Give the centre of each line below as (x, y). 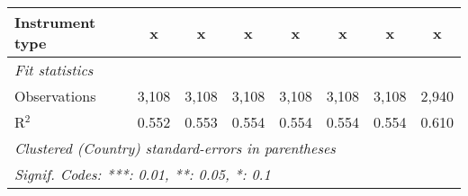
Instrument (55, 22)
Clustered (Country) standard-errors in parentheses (175, 148)
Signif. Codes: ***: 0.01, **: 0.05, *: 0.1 (143, 174)
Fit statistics (54, 70)
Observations (55, 96)
